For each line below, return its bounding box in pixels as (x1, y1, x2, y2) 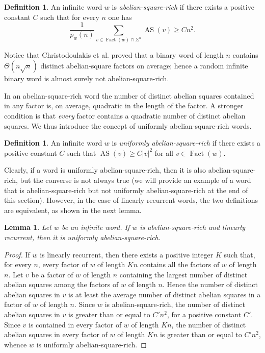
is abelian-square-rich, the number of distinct (104, 299, 246, 310)
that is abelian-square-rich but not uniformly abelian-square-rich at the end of (4, 184, 248, 195)
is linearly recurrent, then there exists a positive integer (40, 249, 214, 260)
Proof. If (4, 249, 30, 260)
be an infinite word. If (61, 222, 130, 232)
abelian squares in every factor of (4, 329, 108, 340)
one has (108, 11, 132, 22)
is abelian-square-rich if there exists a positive (112, 2, 254, 12)
